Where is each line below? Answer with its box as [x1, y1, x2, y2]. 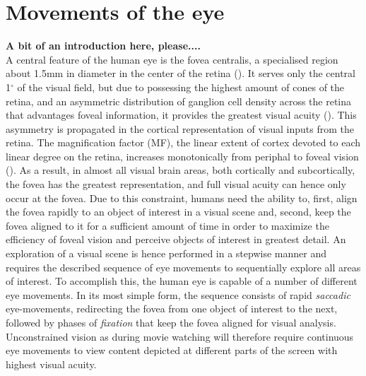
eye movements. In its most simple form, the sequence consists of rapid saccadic [6, 287, 350, 302]
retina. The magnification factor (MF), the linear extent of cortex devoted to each [6, 135, 361, 150]
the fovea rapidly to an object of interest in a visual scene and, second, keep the [6, 204, 351, 219]
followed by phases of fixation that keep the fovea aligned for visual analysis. [6, 315, 336, 329]
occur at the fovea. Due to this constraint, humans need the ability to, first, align [6, 190, 358, 205]
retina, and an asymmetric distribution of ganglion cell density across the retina [6, 93, 352, 108]
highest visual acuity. [6, 356, 97, 371]
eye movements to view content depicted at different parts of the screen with [6, 343, 338, 358]
